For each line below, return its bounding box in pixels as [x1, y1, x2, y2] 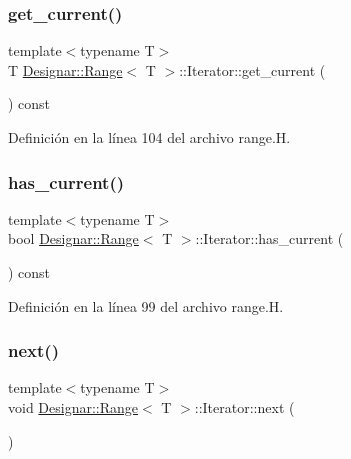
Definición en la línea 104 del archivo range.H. [8, 127, 291, 147]
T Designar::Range [8, 59, 123, 80]
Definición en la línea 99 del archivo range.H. [8, 295, 284, 316]
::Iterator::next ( [194, 397, 295, 417]
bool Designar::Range [8, 228, 139, 249]
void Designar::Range [8, 397, 139, 417]
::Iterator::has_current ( [195, 228, 344, 249]
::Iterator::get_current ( [179, 59, 326, 80]
